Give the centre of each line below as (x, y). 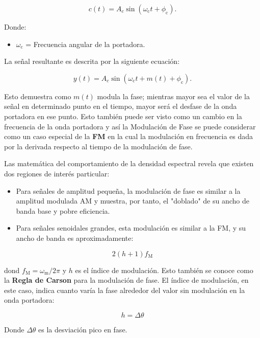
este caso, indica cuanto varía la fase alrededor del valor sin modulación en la (125, 290)
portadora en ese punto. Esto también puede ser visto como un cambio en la (123, 116)
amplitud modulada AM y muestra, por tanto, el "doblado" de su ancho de (133, 201)
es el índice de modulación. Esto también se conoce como (164, 270)
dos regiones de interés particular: (57, 173)
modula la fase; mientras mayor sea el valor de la (173, 96)
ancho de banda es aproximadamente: (75, 238)
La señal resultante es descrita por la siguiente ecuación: (92, 61)
